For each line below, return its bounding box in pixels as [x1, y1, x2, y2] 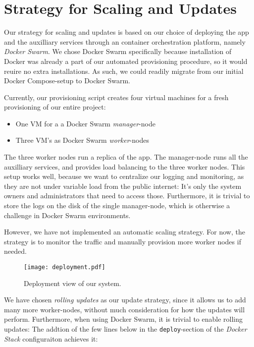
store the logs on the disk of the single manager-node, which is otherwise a [4, 200, 230, 211]
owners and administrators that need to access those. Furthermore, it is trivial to [4, 190, 250, 201]
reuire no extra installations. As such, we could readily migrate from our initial [4, 65, 244, 76]
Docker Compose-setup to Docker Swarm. [4, 75, 130, 86]
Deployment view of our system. [24, 278, 121, 288]
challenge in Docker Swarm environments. [4, 210, 131, 220]
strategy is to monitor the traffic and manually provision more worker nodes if [4, 236, 241, 246]
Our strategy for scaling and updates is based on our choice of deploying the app [4, 27, 249, 37]
